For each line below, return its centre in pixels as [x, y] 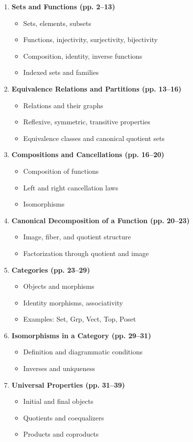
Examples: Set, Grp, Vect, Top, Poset [80, 319]
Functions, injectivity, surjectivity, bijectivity [90, 39]
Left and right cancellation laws [71, 187]
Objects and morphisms [59, 286]
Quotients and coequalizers [64, 417]
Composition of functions [61, 171]
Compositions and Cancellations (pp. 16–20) [88, 154]
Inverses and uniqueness [59, 368]
